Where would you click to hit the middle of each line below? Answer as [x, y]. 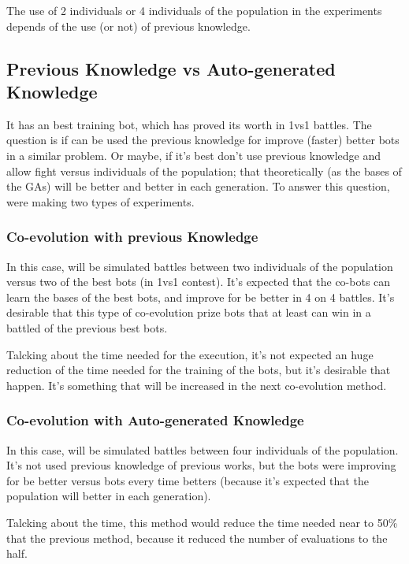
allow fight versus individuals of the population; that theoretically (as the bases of [204, 171]
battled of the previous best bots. [87, 327]
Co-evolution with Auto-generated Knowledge [155, 420]
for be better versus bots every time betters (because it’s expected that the [188, 480]
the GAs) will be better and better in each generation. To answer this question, [198, 186]
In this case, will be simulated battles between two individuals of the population [200, 266]
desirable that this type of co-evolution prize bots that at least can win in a [189, 312]
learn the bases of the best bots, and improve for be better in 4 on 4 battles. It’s [201, 297]
